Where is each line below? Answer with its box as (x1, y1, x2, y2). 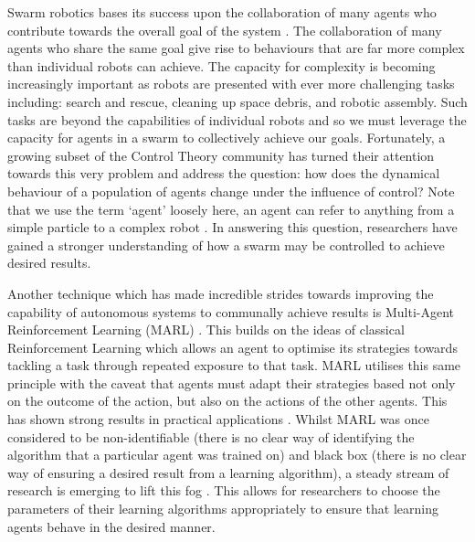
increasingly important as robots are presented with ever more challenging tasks (7, 74, 455, 93)
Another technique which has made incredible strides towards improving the (7, 283, 434, 303)
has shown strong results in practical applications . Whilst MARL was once (7, 409, 429, 429)
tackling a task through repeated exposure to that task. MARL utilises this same (7, 356, 461, 375)
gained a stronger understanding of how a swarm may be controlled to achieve (7, 235, 445, 254)
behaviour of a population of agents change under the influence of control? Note (7, 181, 455, 200)
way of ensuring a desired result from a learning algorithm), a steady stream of (7, 462, 449, 482)
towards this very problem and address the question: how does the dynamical (7, 164, 440, 183)
